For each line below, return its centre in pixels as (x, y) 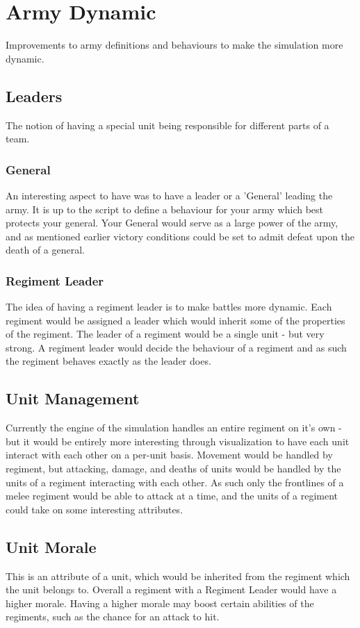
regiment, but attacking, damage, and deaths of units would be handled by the (173, 469)
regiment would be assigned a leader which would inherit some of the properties (175, 320)
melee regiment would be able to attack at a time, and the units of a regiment (172, 496)
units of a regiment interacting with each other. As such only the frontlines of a (175, 482)
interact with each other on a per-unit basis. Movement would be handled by (169, 455)
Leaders (34, 96)
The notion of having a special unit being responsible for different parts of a (167, 125)
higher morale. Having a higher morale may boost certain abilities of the (160, 603)
